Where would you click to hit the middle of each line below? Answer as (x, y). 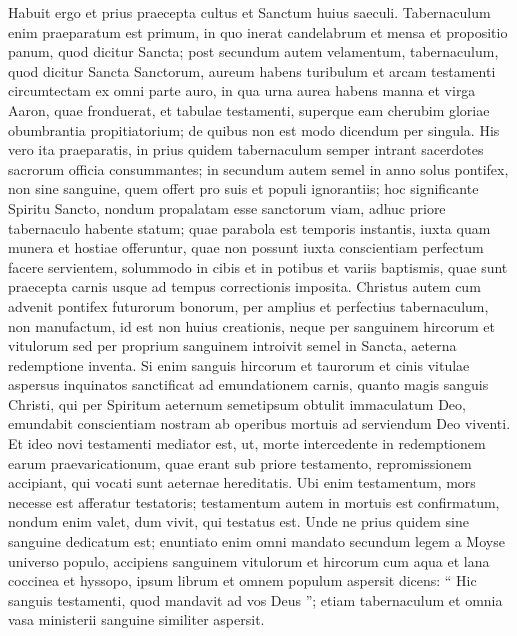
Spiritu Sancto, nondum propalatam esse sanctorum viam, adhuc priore (227, 207)
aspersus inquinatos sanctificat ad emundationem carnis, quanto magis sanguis (248, 384)
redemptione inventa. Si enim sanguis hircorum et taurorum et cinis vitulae (239, 364)
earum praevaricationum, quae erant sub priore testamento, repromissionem (240, 462)
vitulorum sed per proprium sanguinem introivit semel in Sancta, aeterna (232, 345)
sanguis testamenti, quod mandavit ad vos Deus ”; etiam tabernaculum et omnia (255, 599)
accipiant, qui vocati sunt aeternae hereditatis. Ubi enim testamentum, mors (242, 482)
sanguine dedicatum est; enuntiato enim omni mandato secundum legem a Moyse (256, 541)
